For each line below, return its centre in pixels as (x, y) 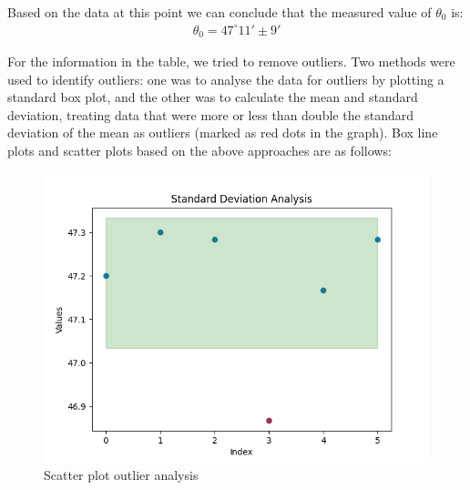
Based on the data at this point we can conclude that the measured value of (220, 12)
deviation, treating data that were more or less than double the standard (211, 114)
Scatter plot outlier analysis (121, 475)
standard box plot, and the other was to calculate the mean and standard (213, 97)
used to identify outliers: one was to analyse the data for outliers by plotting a (226, 79)
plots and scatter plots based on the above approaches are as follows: (199, 151)
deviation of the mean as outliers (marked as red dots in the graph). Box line (223, 133)
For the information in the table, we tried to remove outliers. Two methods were (231, 61)
